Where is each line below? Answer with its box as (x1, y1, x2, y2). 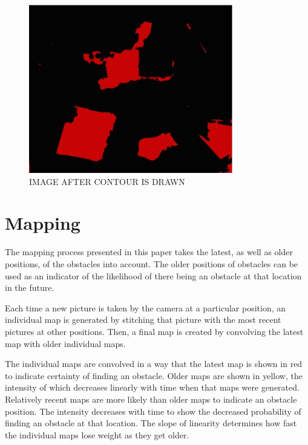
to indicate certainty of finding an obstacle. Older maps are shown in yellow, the (5, 369, 303, 382)
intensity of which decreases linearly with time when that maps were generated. (5, 381, 300, 394)
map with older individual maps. (5, 337, 126, 349)
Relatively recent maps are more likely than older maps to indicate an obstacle (5, 392, 297, 405)
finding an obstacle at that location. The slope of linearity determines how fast (5, 417, 297, 429)
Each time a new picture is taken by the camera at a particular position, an (5, 301, 286, 314)
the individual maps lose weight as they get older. (5, 428, 189, 441)
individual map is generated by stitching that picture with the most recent (5, 313, 281, 326)
